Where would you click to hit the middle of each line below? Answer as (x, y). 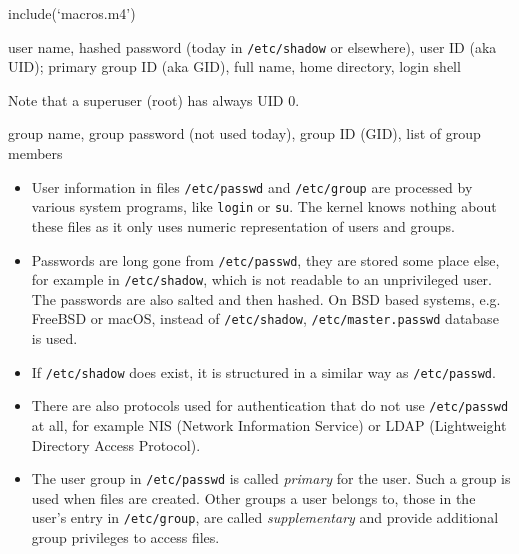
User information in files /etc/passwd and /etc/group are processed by (252, 186)
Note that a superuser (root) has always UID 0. (154, 99)
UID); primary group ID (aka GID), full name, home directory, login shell (234, 66)
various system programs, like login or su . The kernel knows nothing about (264, 206)
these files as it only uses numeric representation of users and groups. (243, 225)
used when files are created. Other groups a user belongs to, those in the (253, 497)
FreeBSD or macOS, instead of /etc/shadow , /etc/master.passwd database (265, 318)
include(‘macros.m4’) (72, 13)
